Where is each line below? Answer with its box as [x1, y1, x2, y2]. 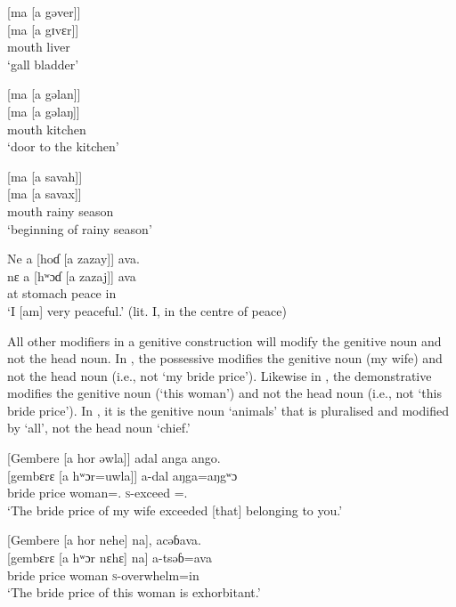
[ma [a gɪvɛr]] [7, 20, 79, 38]
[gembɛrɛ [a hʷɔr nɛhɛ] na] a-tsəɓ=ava [7, 548, 212, 567]
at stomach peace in [7, 284, 117, 303]
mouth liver [7, 37, 70, 56]
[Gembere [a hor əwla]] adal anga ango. [7, 449, 221, 467]
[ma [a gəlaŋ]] [7, 101, 80, 120]
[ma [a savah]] [7, 166, 83, 185]
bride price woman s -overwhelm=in [7, 565, 199, 584]
